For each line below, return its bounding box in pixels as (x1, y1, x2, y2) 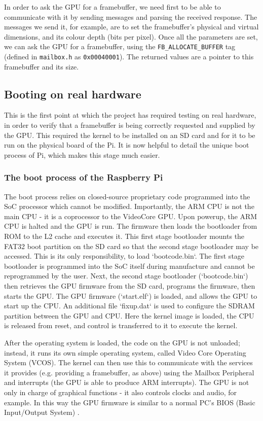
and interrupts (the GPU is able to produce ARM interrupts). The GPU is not (4, 377, 249, 388)
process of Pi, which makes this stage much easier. (4, 149, 160, 160)
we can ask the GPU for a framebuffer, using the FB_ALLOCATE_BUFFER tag (4, 41, 236, 52)
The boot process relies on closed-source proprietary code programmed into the (4, 191, 250, 201)
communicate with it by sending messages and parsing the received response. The (4, 11, 257, 22)
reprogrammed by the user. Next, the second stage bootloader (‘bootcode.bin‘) (4, 270, 248, 281)
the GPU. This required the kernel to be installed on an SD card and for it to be (4, 129, 255, 140)
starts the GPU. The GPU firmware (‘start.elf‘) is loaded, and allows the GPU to (4, 290, 257, 301)
